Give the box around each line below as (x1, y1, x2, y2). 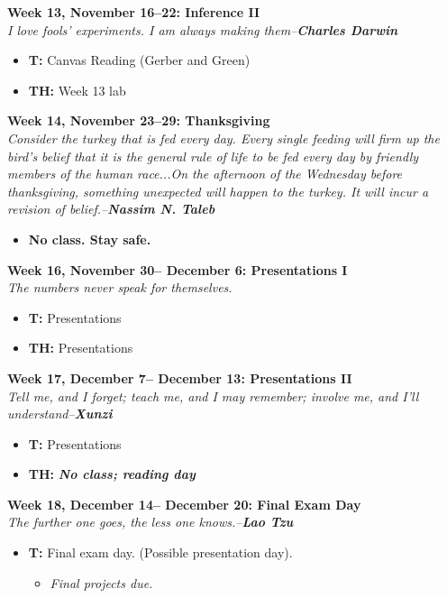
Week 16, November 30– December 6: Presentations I (7, 260, 348, 279)
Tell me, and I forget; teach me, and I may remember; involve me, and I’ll (7, 386, 419, 405)
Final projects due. (50, 573, 153, 592)
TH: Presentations (28, 338, 133, 357)
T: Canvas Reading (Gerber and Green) (28, 51, 251, 69)
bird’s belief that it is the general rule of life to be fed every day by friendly (7, 146, 419, 165)
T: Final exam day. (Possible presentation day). (28, 543, 293, 562)
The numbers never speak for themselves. (7, 278, 233, 297)
